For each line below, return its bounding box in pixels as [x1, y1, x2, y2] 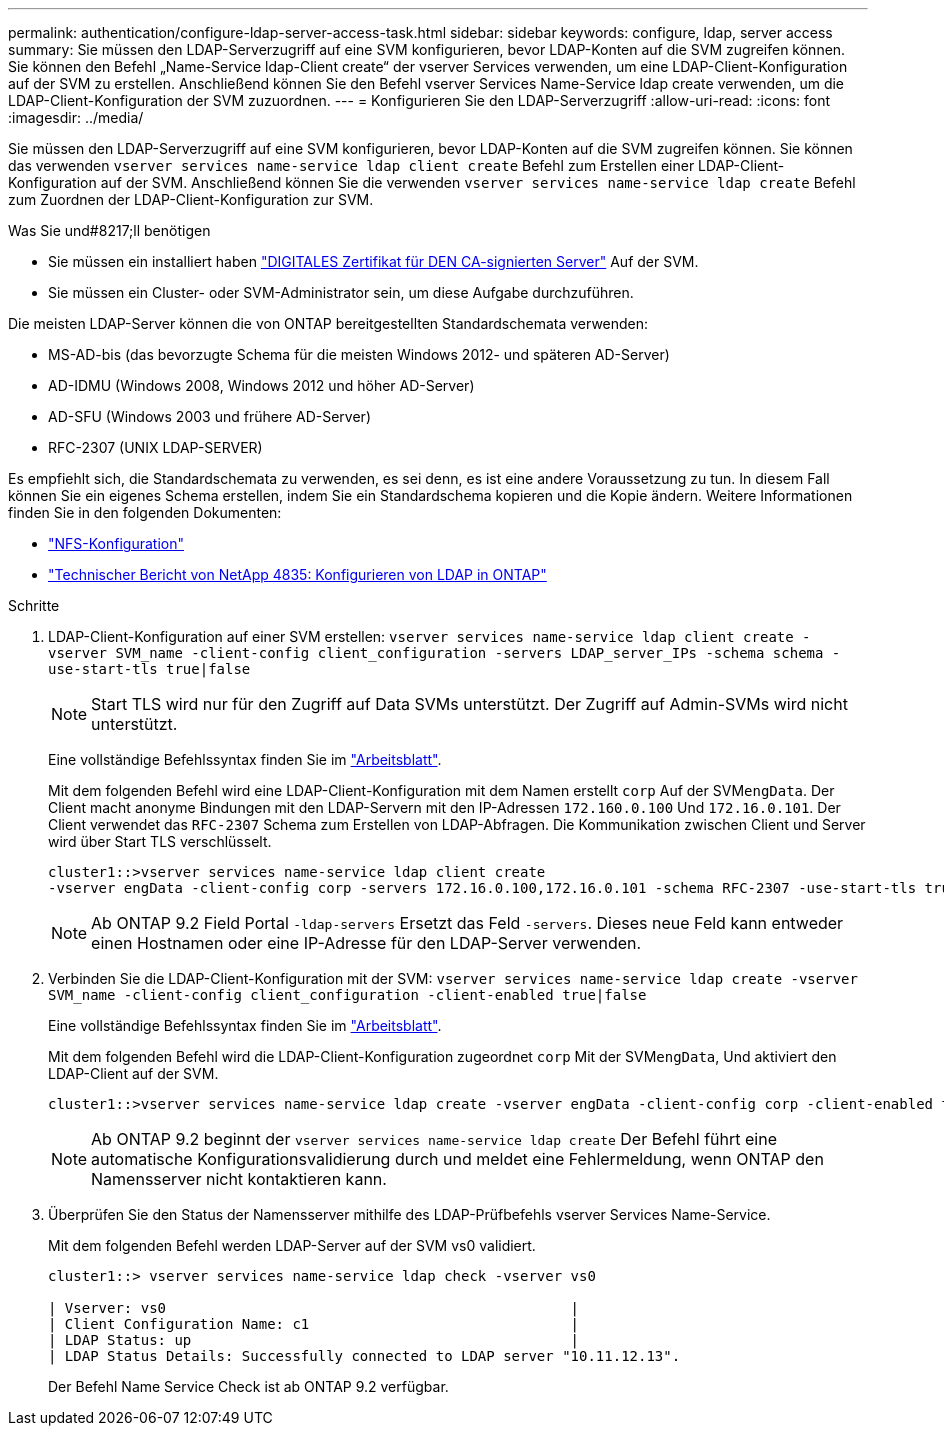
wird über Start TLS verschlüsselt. [48, 833, 272, 850]
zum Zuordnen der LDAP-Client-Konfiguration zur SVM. [8, 191, 374, 208]
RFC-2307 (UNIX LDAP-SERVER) [48, 439, 263, 456]
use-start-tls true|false [48, 661, 251, 677]
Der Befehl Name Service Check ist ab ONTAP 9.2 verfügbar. [48, 1378, 449, 1395]
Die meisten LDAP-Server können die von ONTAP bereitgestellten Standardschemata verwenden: [8, 315, 649, 332]
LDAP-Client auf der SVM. [48, 1065, 219, 1082]
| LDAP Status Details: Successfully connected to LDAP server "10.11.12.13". [48, 1348, 681, 1364]
